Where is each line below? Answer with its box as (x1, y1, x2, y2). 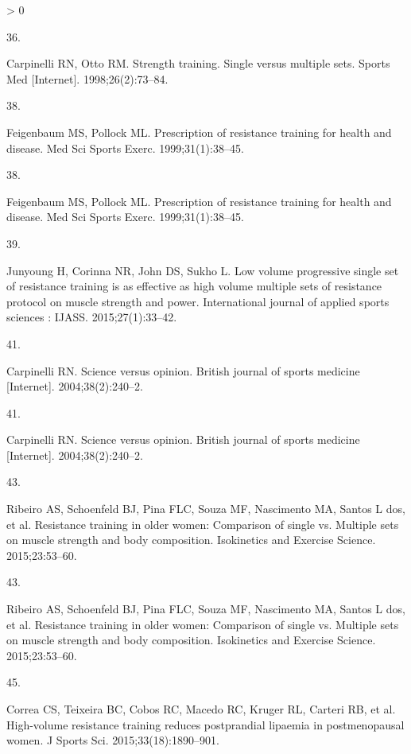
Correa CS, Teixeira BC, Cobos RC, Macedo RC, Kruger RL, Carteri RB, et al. (6, 701, 396, 717)
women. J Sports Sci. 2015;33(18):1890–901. (6, 732, 219, 748)
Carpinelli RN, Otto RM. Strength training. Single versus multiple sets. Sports (6, 55, 390, 72)
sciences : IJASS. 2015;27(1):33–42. (6, 309, 177, 325)
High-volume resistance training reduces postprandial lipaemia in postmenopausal (6, 716, 405, 733)
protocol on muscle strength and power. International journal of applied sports (6, 293, 390, 309)
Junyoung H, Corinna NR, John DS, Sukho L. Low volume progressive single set (6, 262, 399, 278)
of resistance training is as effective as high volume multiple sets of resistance (6, 278, 382, 294)
